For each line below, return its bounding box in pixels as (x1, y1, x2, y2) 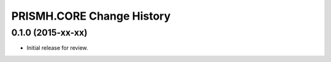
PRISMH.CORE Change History (11, 9, 171, 23)
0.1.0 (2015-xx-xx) (11, 27, 88, 38)
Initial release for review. (26, 44, 88, 52)
